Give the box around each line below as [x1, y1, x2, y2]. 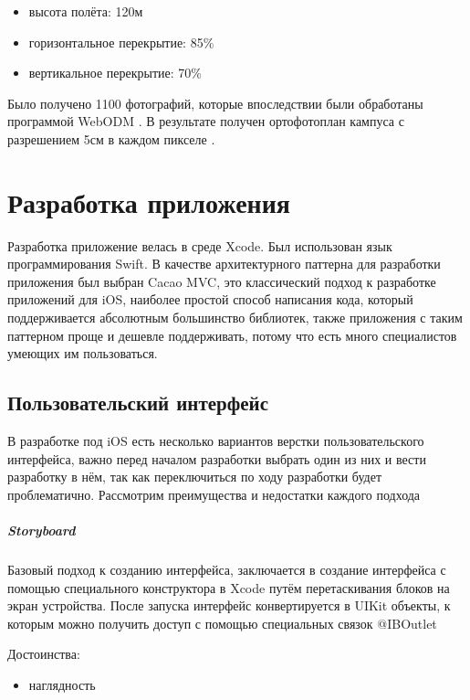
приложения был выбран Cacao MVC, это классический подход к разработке [7, 271, 436, 291]
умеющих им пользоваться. [7, 344, 158, 363]
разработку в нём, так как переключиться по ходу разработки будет [7, 467, 382, 486]
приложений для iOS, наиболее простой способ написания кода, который [7, 290, 413, 309]
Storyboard [7, 521, 76, 540]
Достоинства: [7, 644, 80, 663]
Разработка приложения [7, 183, 291, 220]
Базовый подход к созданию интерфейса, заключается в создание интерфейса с [7, 559, 446, 578]
